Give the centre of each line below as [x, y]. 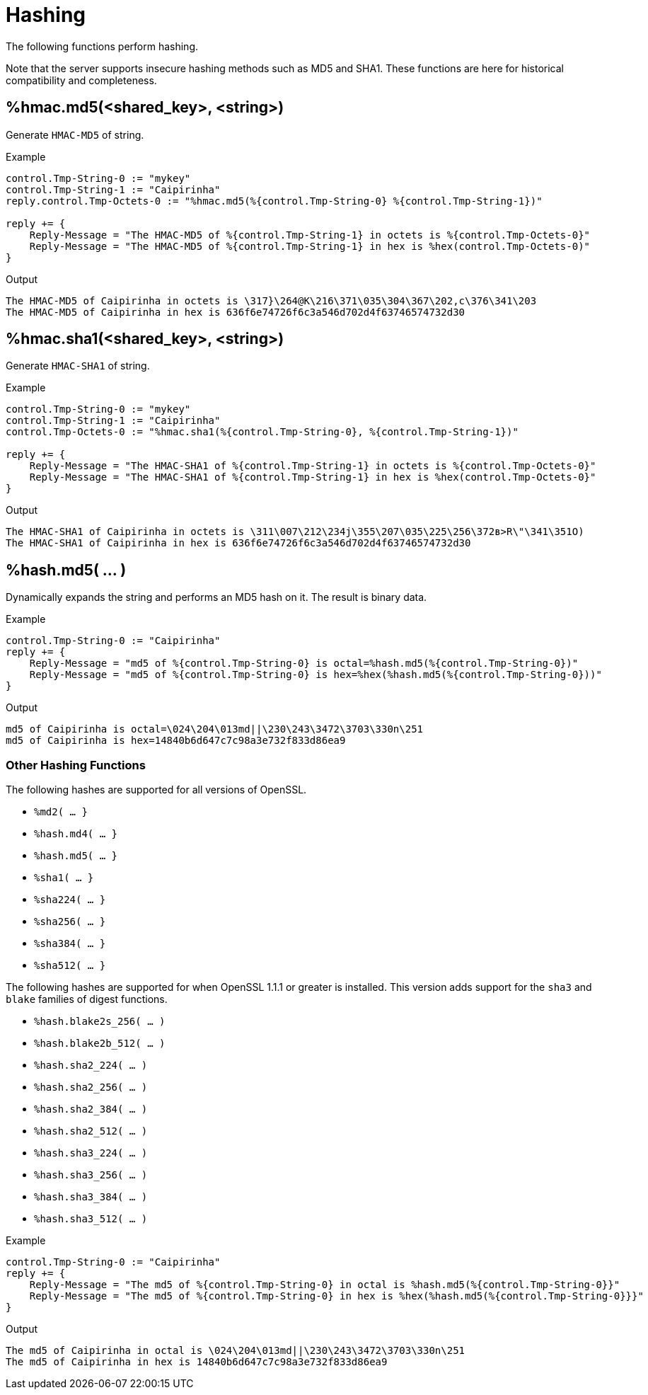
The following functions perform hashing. [102, 46]
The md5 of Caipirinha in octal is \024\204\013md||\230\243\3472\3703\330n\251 [236, 1351]
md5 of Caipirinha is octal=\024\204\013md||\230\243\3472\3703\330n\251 [215, 729]
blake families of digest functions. [87, 999]
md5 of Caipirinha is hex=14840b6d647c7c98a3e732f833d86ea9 [176, 741]
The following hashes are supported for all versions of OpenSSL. [156, 790]
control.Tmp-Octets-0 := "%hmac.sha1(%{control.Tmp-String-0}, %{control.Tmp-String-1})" [262, 432]
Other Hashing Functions [76, 765]
